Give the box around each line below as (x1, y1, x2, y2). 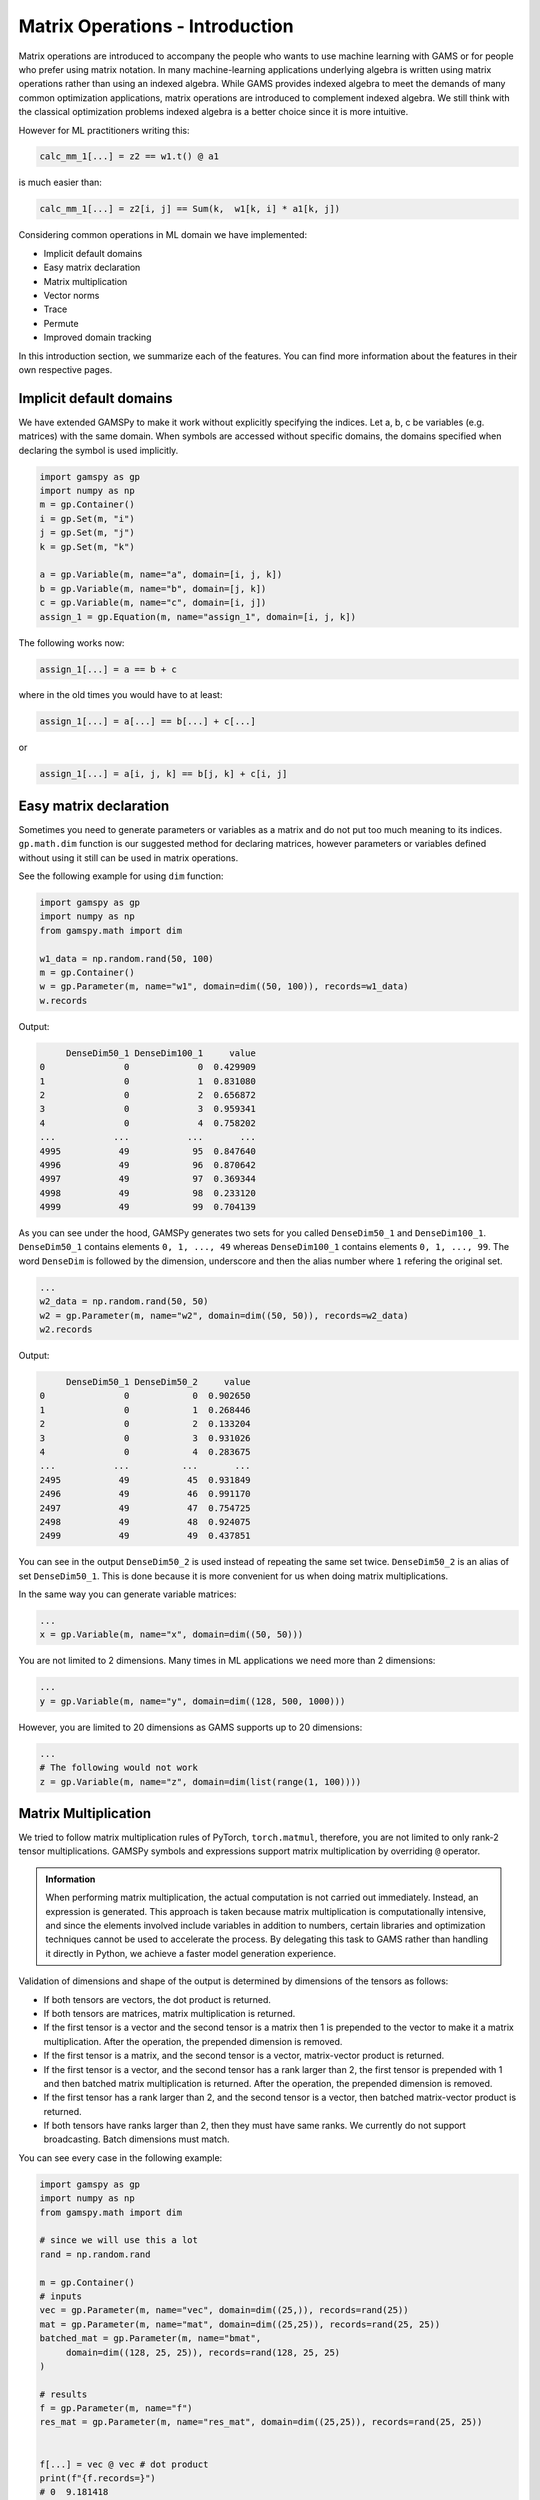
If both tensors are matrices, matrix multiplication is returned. (43, 2007, 296, 2019)
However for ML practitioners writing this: (18, 124, 190, 136)
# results (39, 2388, 88, 2400)
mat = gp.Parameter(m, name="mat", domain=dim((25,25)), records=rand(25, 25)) (39, 2318, 441, 2330)
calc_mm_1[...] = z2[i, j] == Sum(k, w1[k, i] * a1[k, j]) (39, 203, 341, 215)
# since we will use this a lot (39, 2235, 199, 2246)
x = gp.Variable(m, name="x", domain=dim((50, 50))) (39, 1629, 304, 1640)
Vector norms (43, 290, 100, 301)
